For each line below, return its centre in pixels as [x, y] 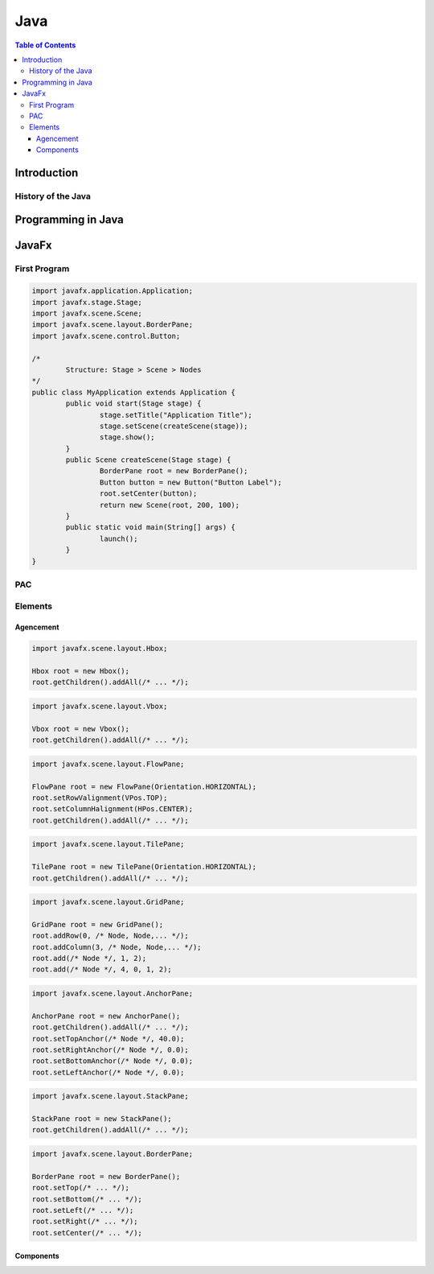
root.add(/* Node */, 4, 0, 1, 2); [102, 969]
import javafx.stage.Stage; [87, 302]
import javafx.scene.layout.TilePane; [108, 844]
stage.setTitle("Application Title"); [176, 415]
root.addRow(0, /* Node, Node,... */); [110, 936]
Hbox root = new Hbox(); [81, 671]
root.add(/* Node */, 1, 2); [89, 959]
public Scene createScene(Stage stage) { [148, 460]
